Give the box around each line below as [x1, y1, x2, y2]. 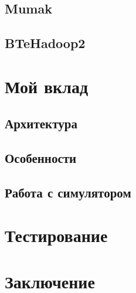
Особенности [5, 149, 77, 167]
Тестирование [5, 223, 108, 247]
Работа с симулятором [5, 183, 131, 201]
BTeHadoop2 [5, 34, 86, 52]
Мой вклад [5, 74, 89, 98]
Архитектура [5, 114, 77, 132]
